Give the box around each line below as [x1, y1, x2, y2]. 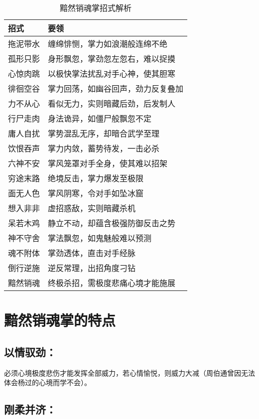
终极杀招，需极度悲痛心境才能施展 [48, 277, 176, 288]
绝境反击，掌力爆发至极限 [48, 172, 144, 184]
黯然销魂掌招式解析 [60, 2, 132, 13]
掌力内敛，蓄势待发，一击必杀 [48, 142, 160, 154]
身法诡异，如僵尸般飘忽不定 [48, 113, 152, 124]
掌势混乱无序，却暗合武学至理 [48, 128, 160, 139]
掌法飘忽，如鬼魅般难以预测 [48, 232, 152, 244]
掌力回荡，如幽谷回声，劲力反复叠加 [48, 83, 184, 94]
